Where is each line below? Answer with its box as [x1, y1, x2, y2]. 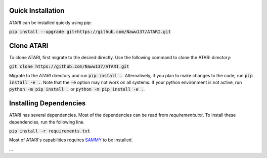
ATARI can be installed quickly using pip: [9, 20, 92, 26]
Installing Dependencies [9, 99, 86, 108]
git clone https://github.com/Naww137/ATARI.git [9, 64, 130, 69]
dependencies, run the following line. [9, 119, 85, 125]
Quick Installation [9, 6, 65, 15]
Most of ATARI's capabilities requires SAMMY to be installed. [9, 137, 133, 143]
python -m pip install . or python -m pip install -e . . [9, 86, 145, 92]
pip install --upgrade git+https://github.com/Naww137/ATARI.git [9, 29, 171, 34]
